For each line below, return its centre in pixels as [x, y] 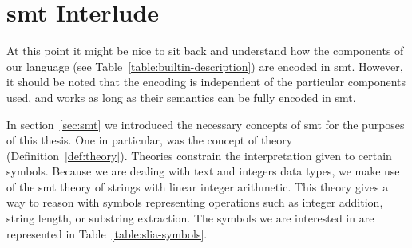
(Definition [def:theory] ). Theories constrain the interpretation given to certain [199, 155]
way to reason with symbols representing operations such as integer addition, [195, 202]
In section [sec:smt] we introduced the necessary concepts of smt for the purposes [206, 124]
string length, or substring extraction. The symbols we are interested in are [190, 218]
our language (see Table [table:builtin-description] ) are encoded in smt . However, [205, 66]
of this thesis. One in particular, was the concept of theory [150, 140]
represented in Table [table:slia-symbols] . [107, 233]
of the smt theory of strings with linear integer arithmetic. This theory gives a [198, 186]
